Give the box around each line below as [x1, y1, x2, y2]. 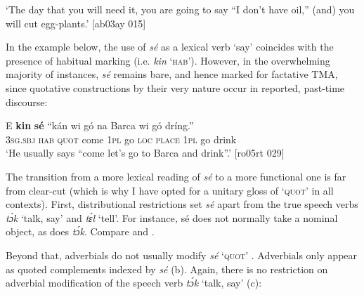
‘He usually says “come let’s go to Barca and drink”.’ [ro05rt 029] [6, 145, 285, 160]
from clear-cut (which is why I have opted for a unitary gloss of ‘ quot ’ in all [6, 183, 334, 197]
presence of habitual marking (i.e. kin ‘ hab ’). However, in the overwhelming [6, 53, 330, 67]
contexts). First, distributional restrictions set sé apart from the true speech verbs [6, 197, 358, 211]
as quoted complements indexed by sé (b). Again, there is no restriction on [6, 261, 328, 276]
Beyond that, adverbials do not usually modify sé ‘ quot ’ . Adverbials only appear [6, 247, 358, 262]
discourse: [6, 94, 48, 109]
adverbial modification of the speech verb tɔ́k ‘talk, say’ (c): [6, 275, 262, 290]
